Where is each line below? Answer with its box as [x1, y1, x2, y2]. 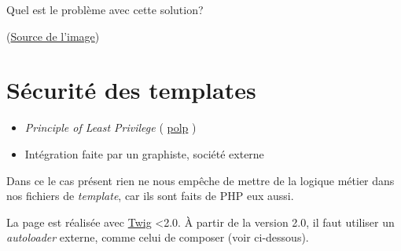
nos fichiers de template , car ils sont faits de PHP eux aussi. [6, 187, 294, 204]
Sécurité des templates [6, 74, 256, 106]
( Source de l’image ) [6, 27, 100, 44]
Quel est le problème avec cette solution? [6, 2, 204, 17]
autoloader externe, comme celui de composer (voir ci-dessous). [6, 229, 309, 246]
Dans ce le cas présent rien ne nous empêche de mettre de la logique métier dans [6, 172, 395, 188]
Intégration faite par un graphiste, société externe [24, 145, 264, 162]
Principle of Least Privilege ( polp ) [24, 119, 197, 136]
